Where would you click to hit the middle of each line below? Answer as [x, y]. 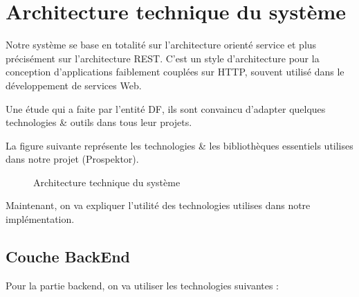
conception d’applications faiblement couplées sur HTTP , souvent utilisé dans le [175, 72]
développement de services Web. [74, 85]
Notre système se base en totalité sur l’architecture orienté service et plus [161, 45]
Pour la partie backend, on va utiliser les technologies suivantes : [142, 285]
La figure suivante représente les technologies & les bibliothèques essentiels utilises [179, 145]
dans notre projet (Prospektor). [72, 159]
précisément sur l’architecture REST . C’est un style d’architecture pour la [163, 58]
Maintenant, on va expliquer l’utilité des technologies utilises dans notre [158, 205]
